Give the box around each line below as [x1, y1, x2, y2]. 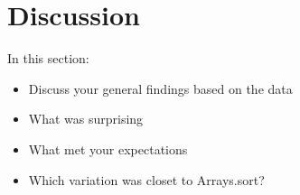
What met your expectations [28, 139, 188, 158]
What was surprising [28, 109, 144, 128]
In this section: [7, 49, 89, 68]
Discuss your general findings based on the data [28, 79, 293, 97]
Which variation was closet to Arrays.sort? [28, 170, 265, 189]
